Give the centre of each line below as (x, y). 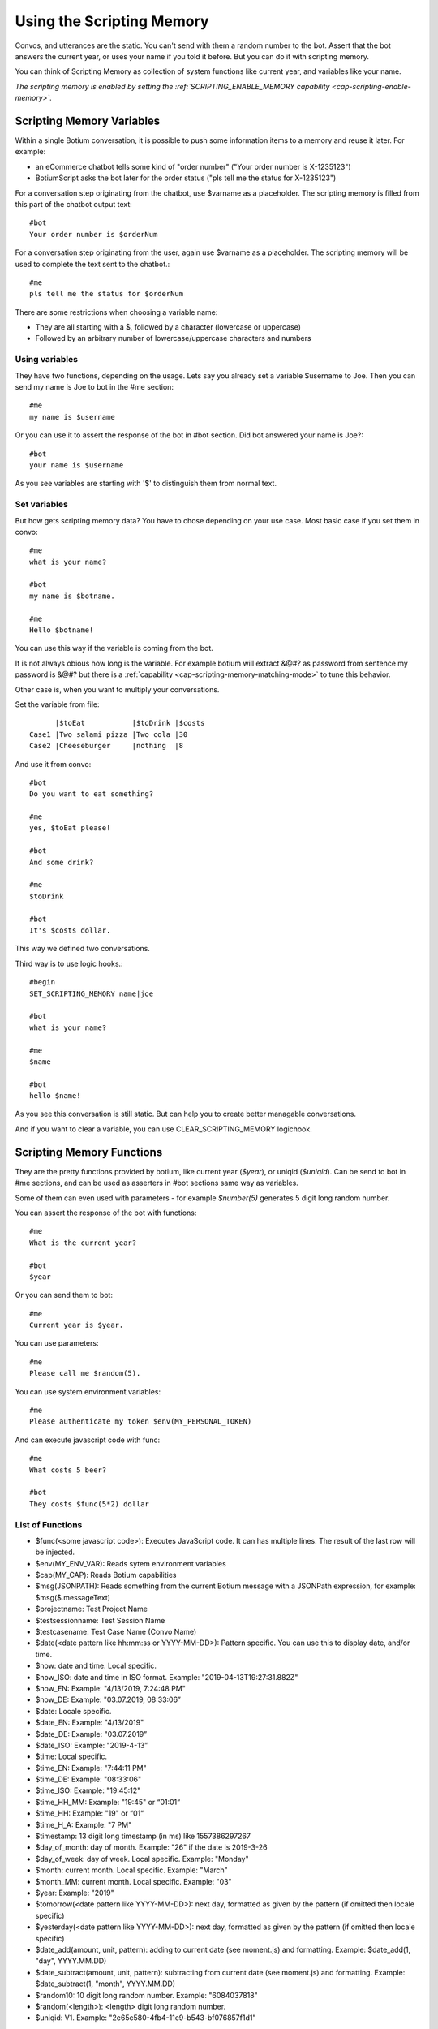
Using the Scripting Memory (112, 21)
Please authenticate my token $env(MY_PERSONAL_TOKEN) (141, 1422)
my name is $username (72, 417)
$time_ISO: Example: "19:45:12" (88, 1790)
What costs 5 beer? (68, 1470)
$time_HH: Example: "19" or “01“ (90, 1813)
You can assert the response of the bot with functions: (106, 1213)
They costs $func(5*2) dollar (90, 1504)
